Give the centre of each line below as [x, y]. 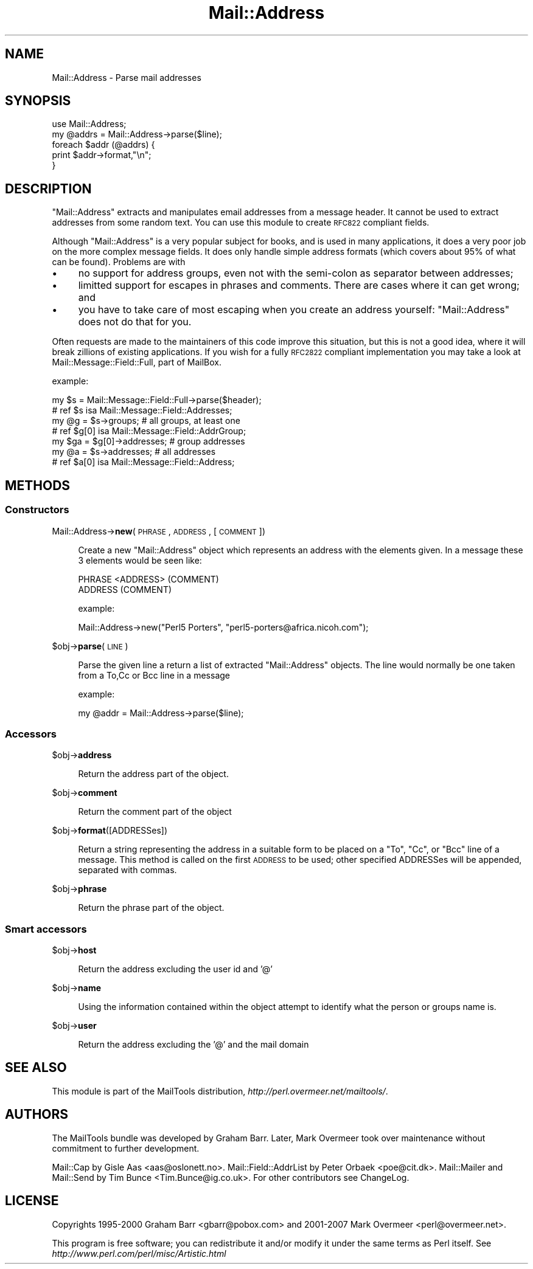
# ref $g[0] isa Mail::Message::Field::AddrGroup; [149, 431]
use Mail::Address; [89, 124]
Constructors [37, 510]
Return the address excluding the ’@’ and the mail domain [193, 1044]
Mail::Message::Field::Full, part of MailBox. [137, 362]
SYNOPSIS [38, 101]
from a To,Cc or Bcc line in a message [154, 675]
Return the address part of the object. [153, 774]
